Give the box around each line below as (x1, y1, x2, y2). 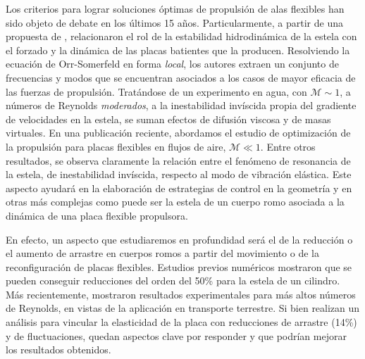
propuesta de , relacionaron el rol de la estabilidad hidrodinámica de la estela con (6, 29, 357, 44)
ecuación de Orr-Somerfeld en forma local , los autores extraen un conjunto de (6, 56, 339, 71)
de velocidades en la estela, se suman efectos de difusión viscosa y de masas (6, 111, 331, 126)
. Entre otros (260, 139, 316, 153)
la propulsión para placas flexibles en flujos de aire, (6, 139, 226, 153)
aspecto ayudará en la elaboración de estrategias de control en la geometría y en (6, 180, 352, 195)
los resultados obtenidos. (6, 342, 111, 357)
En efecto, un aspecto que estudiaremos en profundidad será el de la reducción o (6, 232, 353, 246)
